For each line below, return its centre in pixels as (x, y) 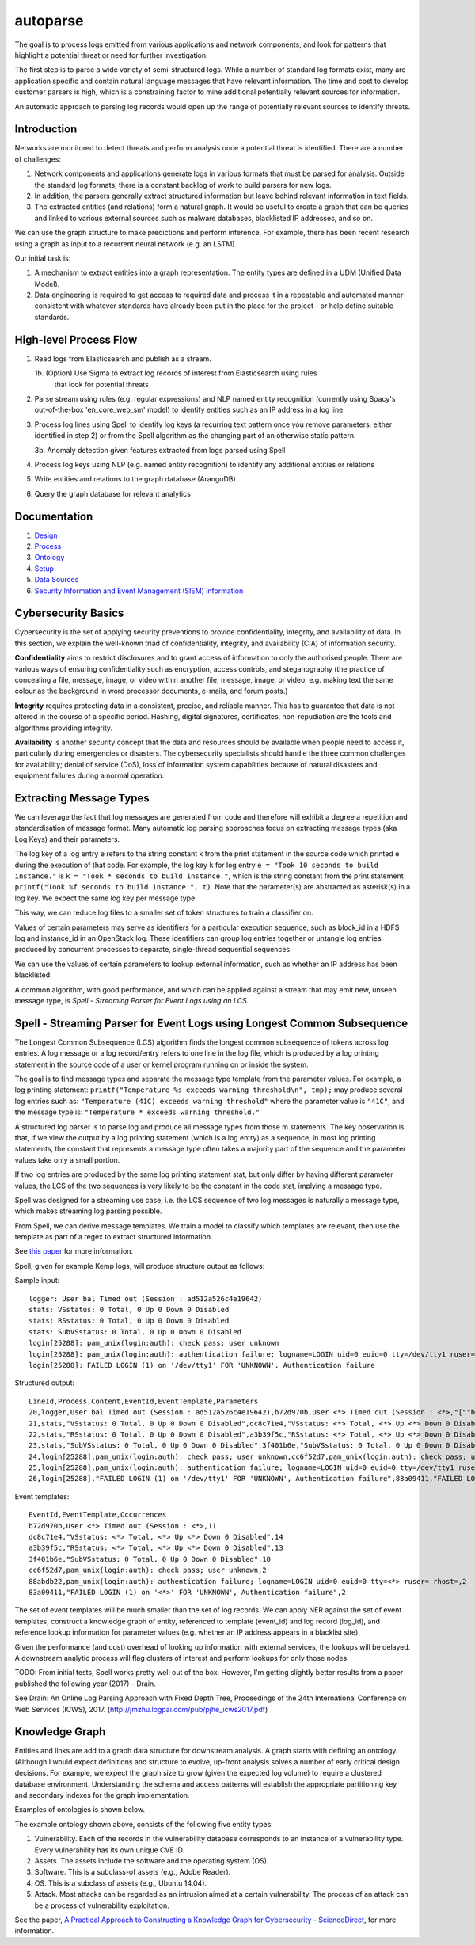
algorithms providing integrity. (64, 728)
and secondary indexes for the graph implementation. (102, 1795)
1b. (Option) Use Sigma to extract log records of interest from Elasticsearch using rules (176, 373)
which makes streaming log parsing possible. (88, 1211)
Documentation (54, 516)
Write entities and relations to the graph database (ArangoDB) (135, 479)
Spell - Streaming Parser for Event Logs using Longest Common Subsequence (211, 1023)
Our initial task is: (43, 258)
